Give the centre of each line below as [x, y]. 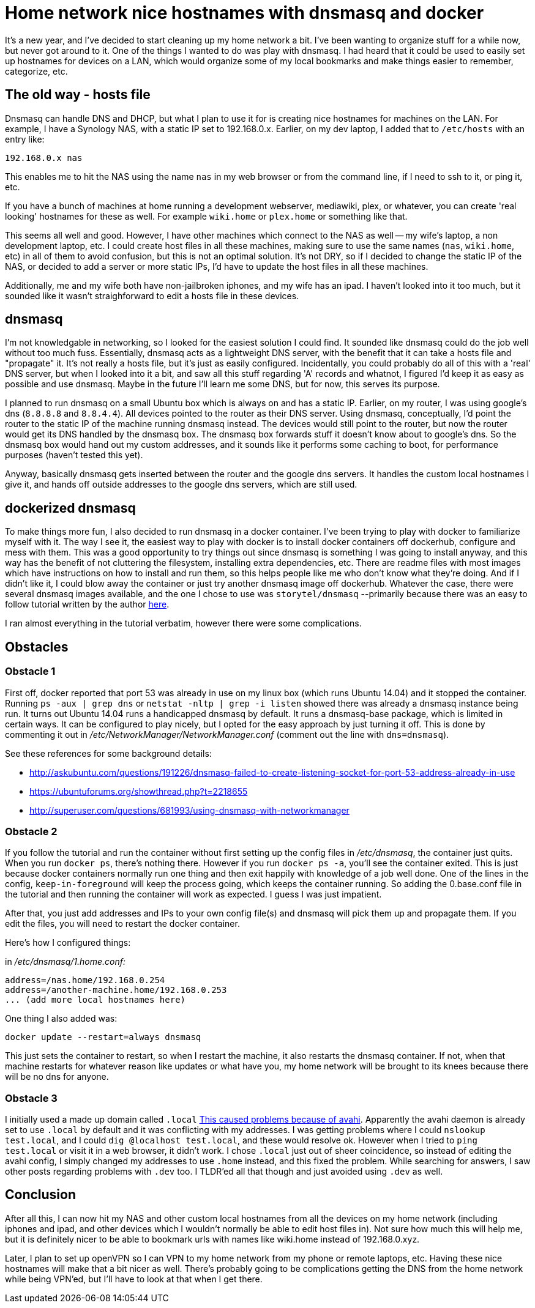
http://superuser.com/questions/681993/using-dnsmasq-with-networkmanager [189, 810]
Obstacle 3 [31, 1098]
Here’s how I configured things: [68, 943]
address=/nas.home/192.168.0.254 [85, 980]
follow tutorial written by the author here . [87, 604]
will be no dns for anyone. [57, 1077]
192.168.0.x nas [44, 158]
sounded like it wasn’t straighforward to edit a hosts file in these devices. [152, 295]
